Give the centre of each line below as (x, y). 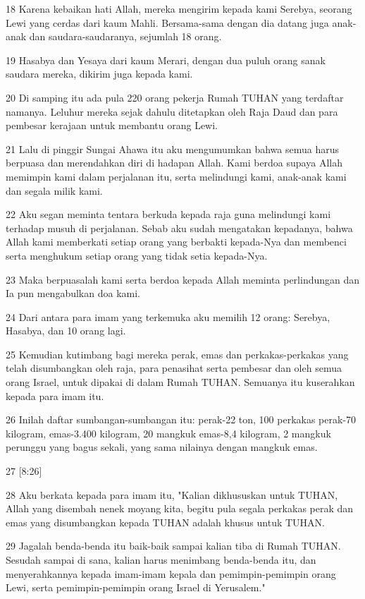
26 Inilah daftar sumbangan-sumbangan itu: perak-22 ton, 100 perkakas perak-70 (181, 419)
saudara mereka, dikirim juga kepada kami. (99, 74)
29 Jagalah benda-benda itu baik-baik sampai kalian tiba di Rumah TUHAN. (173, 546)
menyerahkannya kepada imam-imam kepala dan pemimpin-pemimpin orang (171, 573)
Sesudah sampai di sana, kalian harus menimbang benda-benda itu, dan (161, 559)
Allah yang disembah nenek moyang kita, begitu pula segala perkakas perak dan (180, 508)
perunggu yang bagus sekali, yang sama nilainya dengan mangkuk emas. (162, 447)
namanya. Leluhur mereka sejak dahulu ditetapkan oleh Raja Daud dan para (172, 111)
